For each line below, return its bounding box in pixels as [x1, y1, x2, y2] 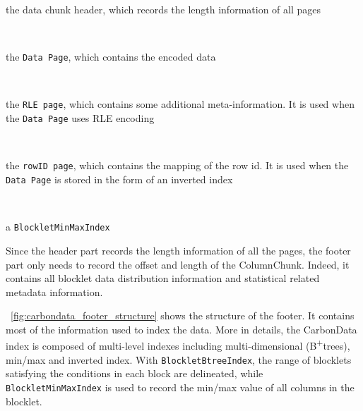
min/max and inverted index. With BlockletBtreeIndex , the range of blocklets [6, 352, 352, 367]
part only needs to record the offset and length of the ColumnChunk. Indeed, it [6, 257, 350, 271]
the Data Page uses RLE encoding [6, 111, 155, 125]
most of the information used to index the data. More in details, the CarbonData [6, 321, 357, 336]
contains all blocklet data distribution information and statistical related [6, 271, 320, 286]
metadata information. [6, 284, 103, 299]
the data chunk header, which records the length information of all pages [6, 2, 321, 16]
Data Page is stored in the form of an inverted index [6, 172, 233, 186]
